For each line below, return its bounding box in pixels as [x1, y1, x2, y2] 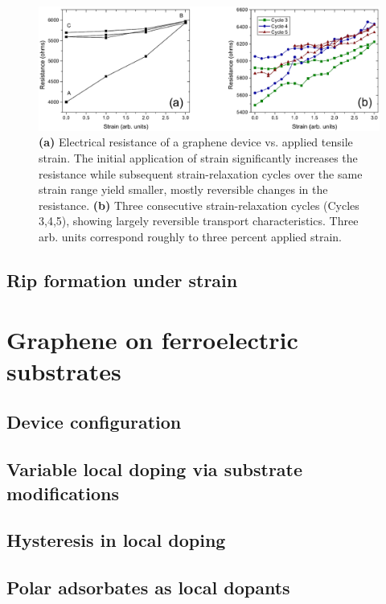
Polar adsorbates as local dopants [6, 575, 290, 600]
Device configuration [6, 409, 182, 434]
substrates [6, 354, 121, 387]
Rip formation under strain [6, 268, 238, 292]
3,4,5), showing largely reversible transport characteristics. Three [39, 212, 359, 229]
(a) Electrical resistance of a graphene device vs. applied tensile [39, 134, 353, 150]
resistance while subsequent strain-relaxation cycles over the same [39, 165, 363, 182]
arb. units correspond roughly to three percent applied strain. [39, 228, 343, 245]
